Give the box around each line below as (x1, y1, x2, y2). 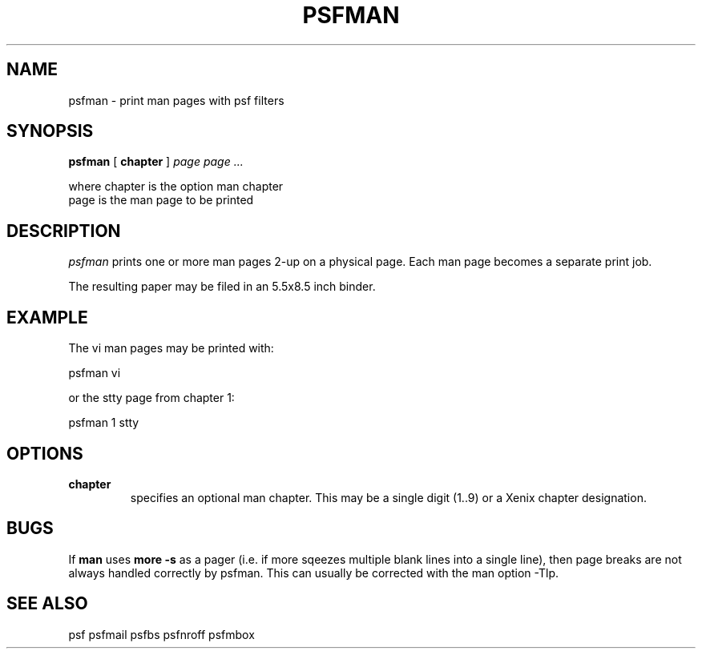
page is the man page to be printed (68, 193, 254, 207)
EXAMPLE (6, 307, 88, 327)
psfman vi (68, 366, 121, 380)
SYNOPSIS (6, 121, 94, 142)
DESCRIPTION (6, 220, 121, 241)
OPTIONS (6, 443, 83, 464)
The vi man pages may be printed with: (68, 341, 274, 356)
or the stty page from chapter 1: (68, 391, 235, 405)
